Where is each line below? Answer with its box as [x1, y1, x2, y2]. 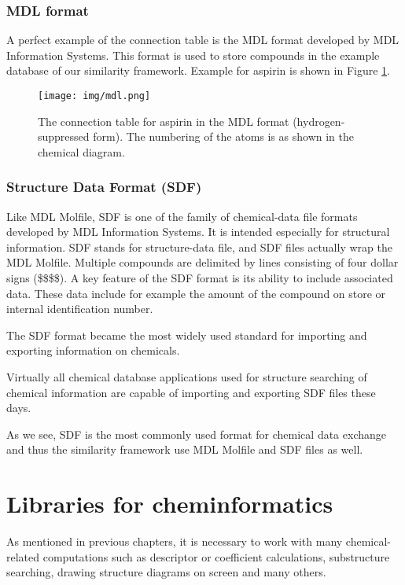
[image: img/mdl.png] [38, 90, 151, 101]
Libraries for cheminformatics [6, 487, 333, 520]
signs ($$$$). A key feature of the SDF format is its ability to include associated [6, 270, 393, 286]
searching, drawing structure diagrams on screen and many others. [6, 564, 326, 580]
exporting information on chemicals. [6, 342, 180, 359]
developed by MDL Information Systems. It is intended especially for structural [6, 223, 390, 240]
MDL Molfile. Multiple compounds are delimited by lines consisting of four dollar [6, 254, 399, 270]
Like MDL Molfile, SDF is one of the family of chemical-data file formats [6, 208, 358, 224]
